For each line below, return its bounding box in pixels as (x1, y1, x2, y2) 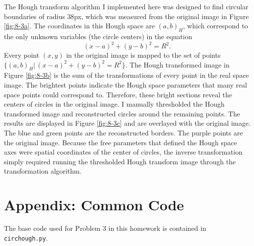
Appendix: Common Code (4, 195, 184, 215)
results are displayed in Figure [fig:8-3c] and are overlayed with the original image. (4, 118, 251, 128)
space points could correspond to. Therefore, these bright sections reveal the (4, 89, 232, 99)
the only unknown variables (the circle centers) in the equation (4, 31, 192, 41)
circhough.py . (4, 232, 48, 243)
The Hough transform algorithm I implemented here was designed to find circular (4, 1, 249, 11)
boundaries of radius (4, 11, 65, 21)
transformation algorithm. (4, 166, 82, 176)
